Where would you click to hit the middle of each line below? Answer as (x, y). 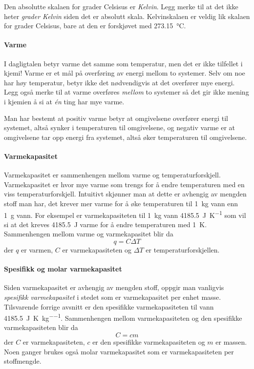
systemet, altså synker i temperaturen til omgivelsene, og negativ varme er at (120, 127)
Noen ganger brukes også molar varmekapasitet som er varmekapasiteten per (119, 351)
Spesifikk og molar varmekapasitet (63, 269)
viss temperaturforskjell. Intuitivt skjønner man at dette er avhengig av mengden (125, 194)
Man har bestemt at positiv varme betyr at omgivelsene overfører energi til (116, 118)
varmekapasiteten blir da (41, 327)
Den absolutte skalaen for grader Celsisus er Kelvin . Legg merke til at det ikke (121, 6)
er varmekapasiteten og (97, 249)
